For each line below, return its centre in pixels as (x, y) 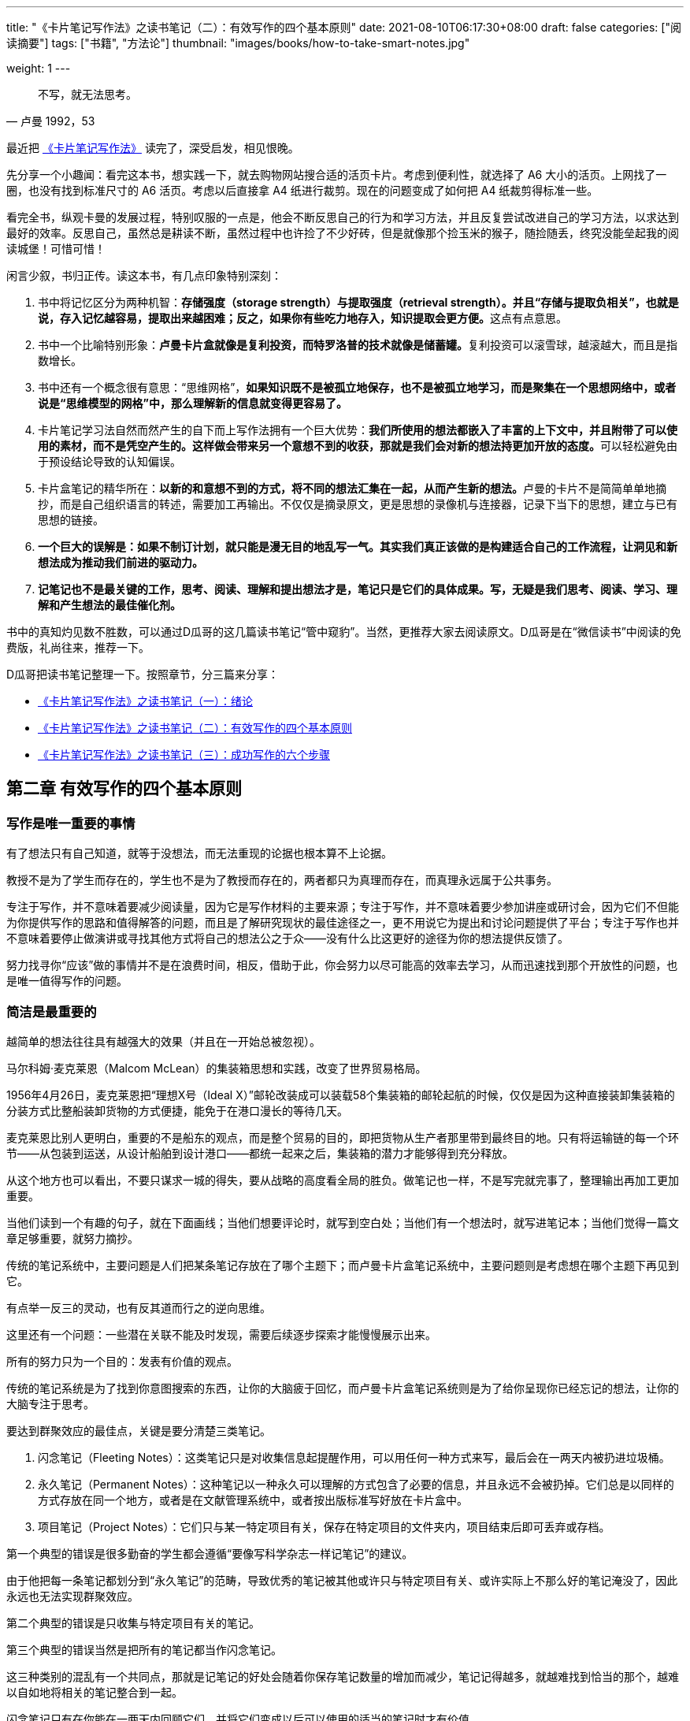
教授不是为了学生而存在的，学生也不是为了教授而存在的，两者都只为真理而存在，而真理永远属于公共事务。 (282, 880)
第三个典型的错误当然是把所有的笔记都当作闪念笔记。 (144, 1649)
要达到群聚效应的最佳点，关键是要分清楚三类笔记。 (139, 1430)
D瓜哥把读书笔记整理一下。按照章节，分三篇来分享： (143, 674)
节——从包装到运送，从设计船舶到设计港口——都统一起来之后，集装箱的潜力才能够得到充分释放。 (260, 1153)
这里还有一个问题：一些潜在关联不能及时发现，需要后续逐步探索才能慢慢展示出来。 (221, 1334)
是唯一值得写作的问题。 (67, 981)
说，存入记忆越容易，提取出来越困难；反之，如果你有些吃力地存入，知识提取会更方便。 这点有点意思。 (302, 318)
